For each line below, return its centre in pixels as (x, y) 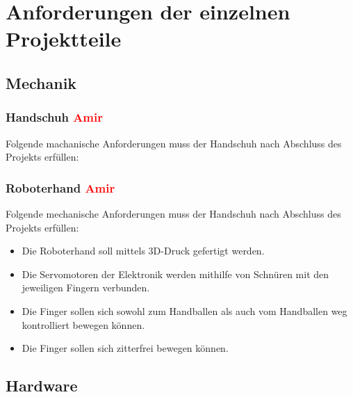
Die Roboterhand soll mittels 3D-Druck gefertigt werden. (143, 251)
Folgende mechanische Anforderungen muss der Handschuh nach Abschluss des (173, 213)
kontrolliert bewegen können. (83, 324)
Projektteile (64, 39)
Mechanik (41, 82)
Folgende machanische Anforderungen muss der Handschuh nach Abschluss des (174, 143)
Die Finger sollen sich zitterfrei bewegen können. (125, 348)
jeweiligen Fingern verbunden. (86, 287)
